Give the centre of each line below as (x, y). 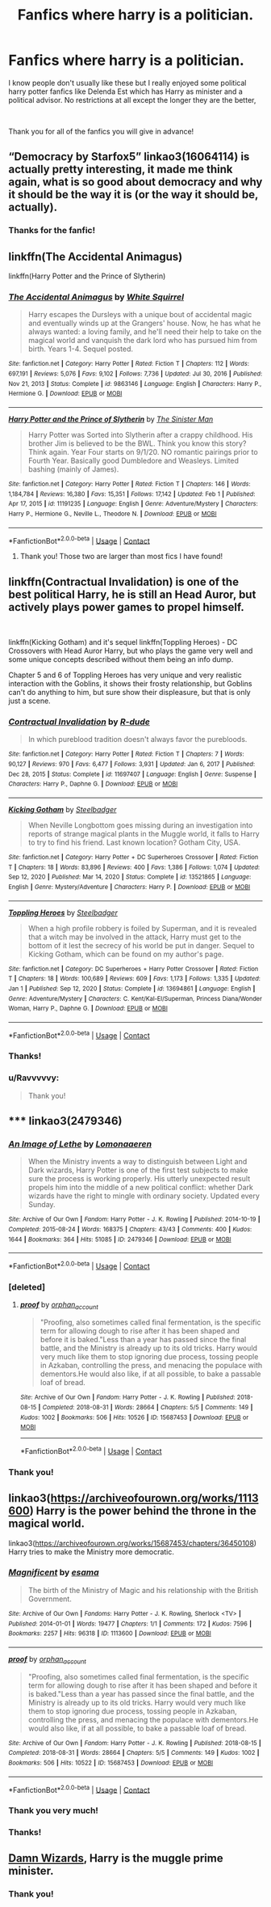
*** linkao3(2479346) (65, 1121)
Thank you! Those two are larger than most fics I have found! (121, 557)
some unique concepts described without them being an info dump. (121, 659)
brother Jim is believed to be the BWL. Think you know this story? (137, 443)
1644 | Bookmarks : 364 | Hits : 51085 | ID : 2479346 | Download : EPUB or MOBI (120, 1240)
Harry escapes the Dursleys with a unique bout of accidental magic (140, 315)
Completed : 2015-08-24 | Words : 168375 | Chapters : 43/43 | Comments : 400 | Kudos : (130, 1230)
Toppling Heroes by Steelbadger (63, 913)
